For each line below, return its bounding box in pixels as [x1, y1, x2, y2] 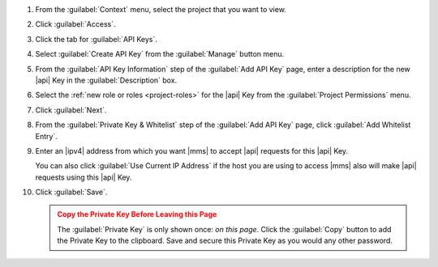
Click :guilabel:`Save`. [35, 187, 108, 197]
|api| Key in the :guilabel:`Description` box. [35, 75, 178, 85]
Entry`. [35, 131, 58, 141]
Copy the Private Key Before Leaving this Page [57, 210, 217, 219]
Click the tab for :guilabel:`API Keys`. [35, 34, 158, 44]
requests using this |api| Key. [35, 172, 132, 182]
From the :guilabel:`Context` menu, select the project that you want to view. [35, 5, 287, 14]
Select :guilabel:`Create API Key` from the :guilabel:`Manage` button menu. [35, 49, 285, 59]
